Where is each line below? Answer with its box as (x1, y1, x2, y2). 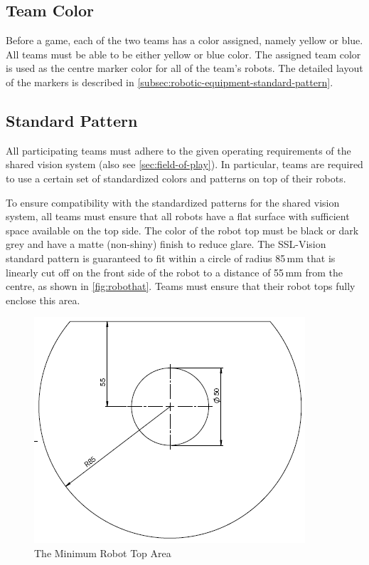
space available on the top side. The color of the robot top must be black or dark (6, 222, 359, 237)
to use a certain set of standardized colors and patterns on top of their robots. (6, 170, 346, 185)
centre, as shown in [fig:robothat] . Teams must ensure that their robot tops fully (6, 279, 355, 294)
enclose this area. (6, 292, 80, 307)
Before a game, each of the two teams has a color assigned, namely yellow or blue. (6, 33, 363, 48)
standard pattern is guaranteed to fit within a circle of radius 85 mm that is (6, 250, 336, 265)
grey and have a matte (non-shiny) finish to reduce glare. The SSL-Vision (6, 237, 326, 252)
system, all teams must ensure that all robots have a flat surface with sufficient (6, 209, 350, 224)
